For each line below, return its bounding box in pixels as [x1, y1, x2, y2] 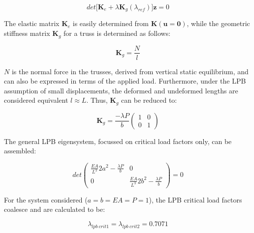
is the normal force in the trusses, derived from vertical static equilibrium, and [11, 66, 249, 76]
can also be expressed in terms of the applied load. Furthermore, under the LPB [4, 76, 246, 86]
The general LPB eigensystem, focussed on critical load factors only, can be [4, 136, 232, 146]
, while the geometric [187, 18, 250, 29]
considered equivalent [4, 95, 68, 105]
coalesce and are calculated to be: [4, 204, 105, 214]
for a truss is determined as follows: [63, 28, 171, 38]
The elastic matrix [4, 18, 60, 29]
